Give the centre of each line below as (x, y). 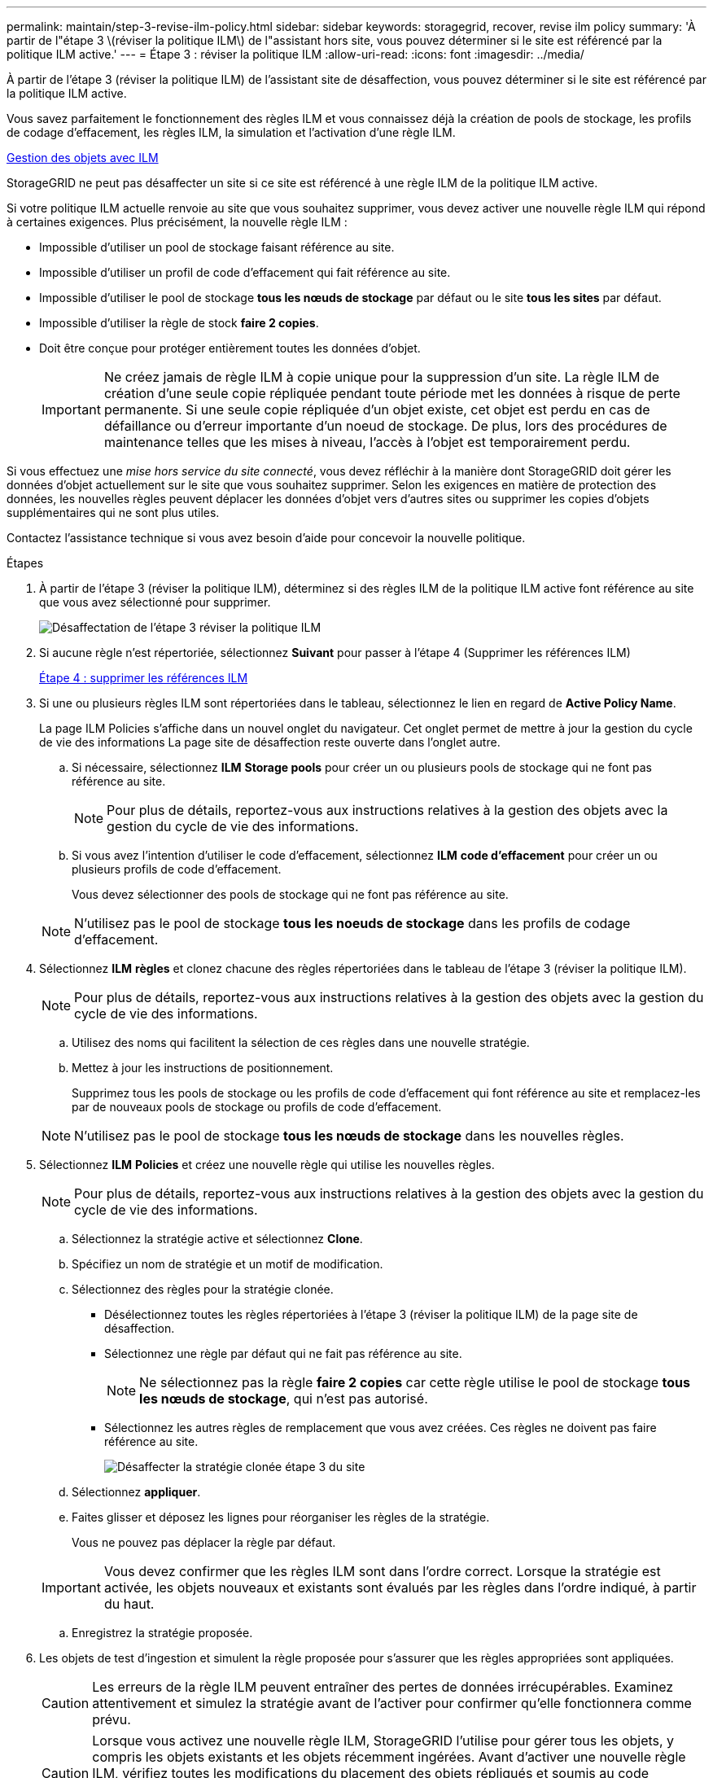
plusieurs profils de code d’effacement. (177, 869)
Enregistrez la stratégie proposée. (162, 1633)
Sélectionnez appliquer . (136, 1492)
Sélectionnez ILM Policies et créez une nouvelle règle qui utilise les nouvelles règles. (267, 1165)
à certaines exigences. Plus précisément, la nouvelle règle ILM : (177, 222)
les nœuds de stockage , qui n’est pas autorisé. (284, 1399)
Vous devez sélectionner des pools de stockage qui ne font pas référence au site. (290, 894)
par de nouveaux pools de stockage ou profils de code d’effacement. (257, 1107)
